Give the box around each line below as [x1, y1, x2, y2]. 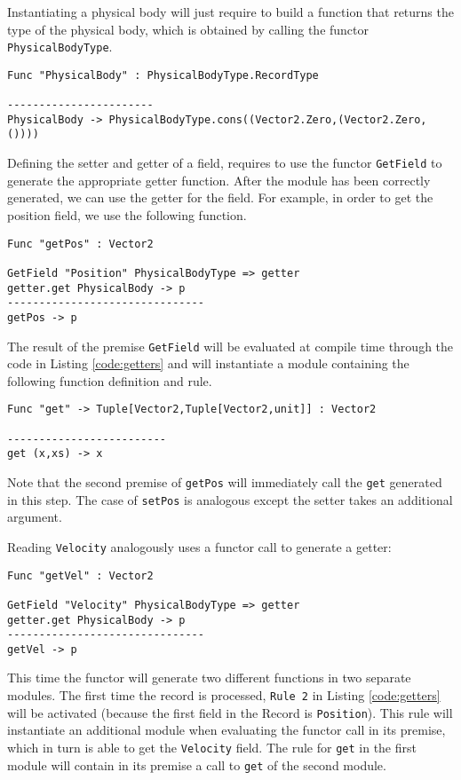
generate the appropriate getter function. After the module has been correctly [7, 170, 431, 189]
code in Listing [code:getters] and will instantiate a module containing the [7, 354, 409, 373]
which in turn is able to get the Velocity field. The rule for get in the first [7, 737, 417, 756]
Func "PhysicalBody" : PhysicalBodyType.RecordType [7, 68, 319, 82]
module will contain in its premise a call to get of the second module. [7, 755, 386, 774]
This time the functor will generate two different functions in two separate [7, 668, 411, 687]
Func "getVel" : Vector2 [7, 569, 154, 582]
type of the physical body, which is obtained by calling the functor [7, 20, 370, 38]
